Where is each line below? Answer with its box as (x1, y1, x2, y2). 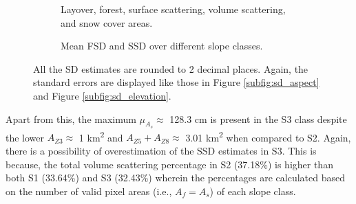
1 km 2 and (78, 128, 123, 144)
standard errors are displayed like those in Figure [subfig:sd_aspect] (33, 75, 320, 89)
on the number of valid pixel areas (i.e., (6, 183, 172, 198)
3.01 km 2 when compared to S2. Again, (185, 128, 351, 144)
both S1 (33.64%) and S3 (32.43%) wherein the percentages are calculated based (6, 170, 345, 185)
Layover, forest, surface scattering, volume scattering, (61, 2, 286, 16)
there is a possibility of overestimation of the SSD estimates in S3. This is (6, 144, 317, 158)
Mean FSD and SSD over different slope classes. (61, 38, 263, 53)
